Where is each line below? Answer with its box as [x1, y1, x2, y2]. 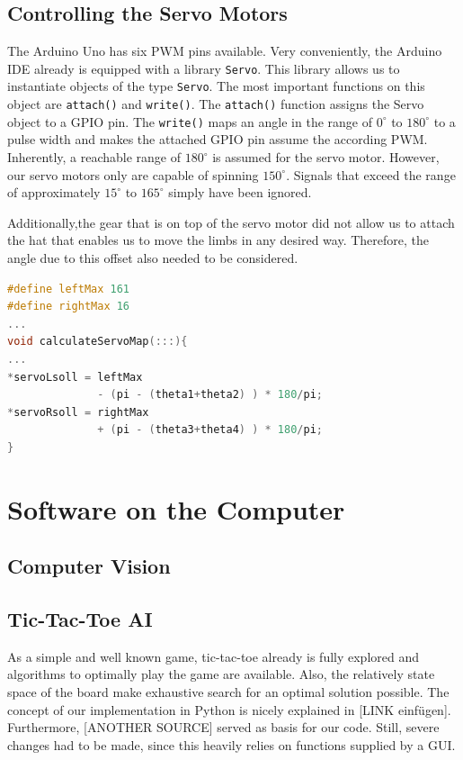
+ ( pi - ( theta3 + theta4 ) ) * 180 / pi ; [97, 423, 324, 437]
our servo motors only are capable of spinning [7, 165, 259, 184]
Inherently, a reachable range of [7, 148, 182, 167]
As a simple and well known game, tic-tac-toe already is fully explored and [7, 647, 420, 665]
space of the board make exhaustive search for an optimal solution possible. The [7, 683, 450, 701]
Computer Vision [7, 552, 171, 580]
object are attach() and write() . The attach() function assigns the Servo [7, 95, 424, 113]
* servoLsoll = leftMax [7, 370, 143, 384]
